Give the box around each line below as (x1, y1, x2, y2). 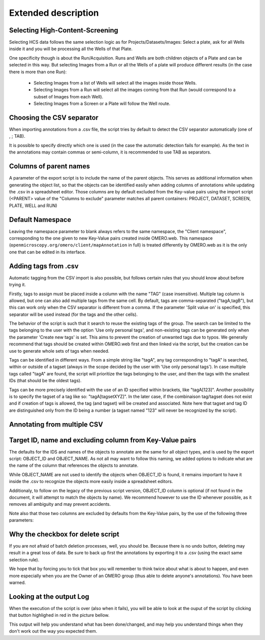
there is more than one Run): (9, 69, 67, 75)
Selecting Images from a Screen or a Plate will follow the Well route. (33, 101, 171, 107)
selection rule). (9, 556, 39, 563)
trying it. (9, 282, 26, 288)
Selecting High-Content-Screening (9, 26, 119, 34)
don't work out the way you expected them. (9, 628, 98, 634)
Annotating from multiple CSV (9, 420, 103, 428)
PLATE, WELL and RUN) (9, 202, 57, 209)
